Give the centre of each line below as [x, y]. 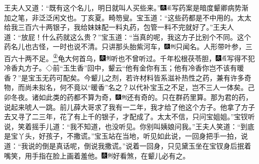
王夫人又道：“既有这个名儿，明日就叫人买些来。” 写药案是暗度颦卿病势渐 [126, 7]
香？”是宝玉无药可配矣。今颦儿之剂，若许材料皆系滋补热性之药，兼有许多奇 [128, 77]
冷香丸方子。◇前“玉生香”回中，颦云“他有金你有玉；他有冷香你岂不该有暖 [124, 68]
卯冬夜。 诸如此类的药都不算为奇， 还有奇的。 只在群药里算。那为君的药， [128, 97]
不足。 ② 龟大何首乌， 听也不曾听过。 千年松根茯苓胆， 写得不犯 [143, 57]
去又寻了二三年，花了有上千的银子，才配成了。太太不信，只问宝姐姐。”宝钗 [126, 117]
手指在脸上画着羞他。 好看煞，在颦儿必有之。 [111, 155]
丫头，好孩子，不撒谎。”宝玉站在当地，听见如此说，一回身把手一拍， [129, 136]
